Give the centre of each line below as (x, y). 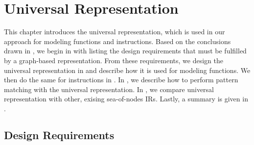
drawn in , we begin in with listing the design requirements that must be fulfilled (125, 51)
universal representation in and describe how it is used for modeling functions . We (127, 70)
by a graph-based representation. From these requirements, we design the (114, 60)
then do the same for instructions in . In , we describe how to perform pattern (121, 80)
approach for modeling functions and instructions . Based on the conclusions (117, 41)
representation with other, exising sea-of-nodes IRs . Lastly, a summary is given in (126, 99)
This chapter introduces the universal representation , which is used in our (115, 32)
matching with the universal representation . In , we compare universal (109, 89)
